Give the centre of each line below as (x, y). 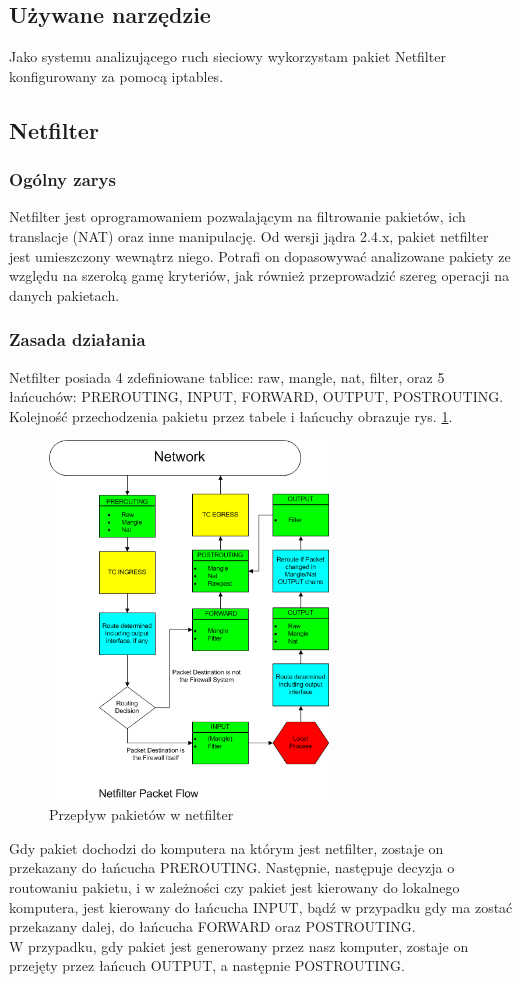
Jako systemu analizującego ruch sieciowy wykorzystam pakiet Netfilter (227, 56)
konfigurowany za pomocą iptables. (116, 75)
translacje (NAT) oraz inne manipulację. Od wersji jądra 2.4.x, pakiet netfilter (249, 235)
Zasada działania (77, 339)
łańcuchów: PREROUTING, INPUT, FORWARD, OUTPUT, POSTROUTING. (256, 396)
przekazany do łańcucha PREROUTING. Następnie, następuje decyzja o (232, 867)
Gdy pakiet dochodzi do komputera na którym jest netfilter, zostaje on (226, 847)
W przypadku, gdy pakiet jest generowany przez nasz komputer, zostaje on (239, 945)
